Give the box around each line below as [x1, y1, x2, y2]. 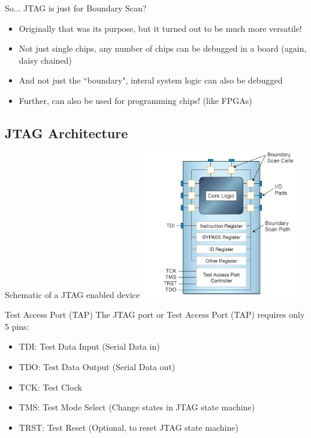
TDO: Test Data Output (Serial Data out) [19, 360, 176, 373]
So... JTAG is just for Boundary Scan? [5, 2, 147, 14]
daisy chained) [19, 53, 72, 66]
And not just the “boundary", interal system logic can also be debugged [19, 74, 283, 87]
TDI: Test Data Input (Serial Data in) [19, 340, 160, 353]
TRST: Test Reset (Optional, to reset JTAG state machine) [19, 421, 238, 433]
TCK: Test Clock [19, 380, 82, 393]
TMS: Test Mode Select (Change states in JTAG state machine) [19, 401, 255, 413]
